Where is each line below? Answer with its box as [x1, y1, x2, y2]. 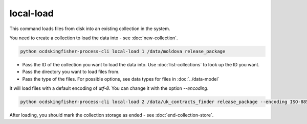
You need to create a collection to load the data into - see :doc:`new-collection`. [9, 35, 178, 41]
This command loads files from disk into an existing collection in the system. [9, 26, 171, 32]
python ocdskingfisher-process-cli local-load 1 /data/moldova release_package [20, 48, 226, 54]
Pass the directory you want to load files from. [22, 69, 120, 75]
